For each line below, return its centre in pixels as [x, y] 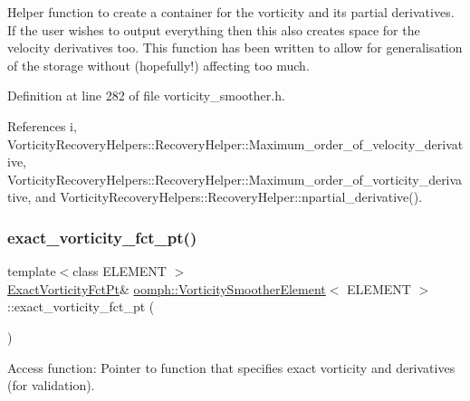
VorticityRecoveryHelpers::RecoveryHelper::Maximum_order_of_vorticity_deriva [235, 179]
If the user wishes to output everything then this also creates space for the [214, 29]
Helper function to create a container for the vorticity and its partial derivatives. [231, 12]
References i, [42, 125]
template [32, 271]
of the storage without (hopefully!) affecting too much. [158, 65]
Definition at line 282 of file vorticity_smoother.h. [146, 95]
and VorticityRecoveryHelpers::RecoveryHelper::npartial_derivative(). [229, 197]
